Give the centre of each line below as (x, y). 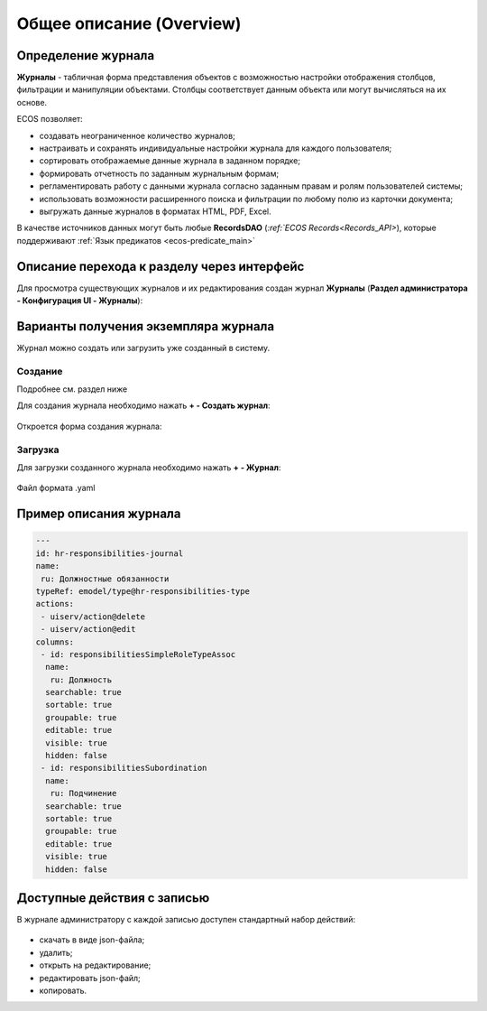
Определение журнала (86, 56)
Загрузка (38, 450)
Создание (40, 371)
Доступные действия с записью (113, 898)
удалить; (56, 952)
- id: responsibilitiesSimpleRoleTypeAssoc (138, 654)
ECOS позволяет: (50, 119)
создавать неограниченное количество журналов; (138, 135)
